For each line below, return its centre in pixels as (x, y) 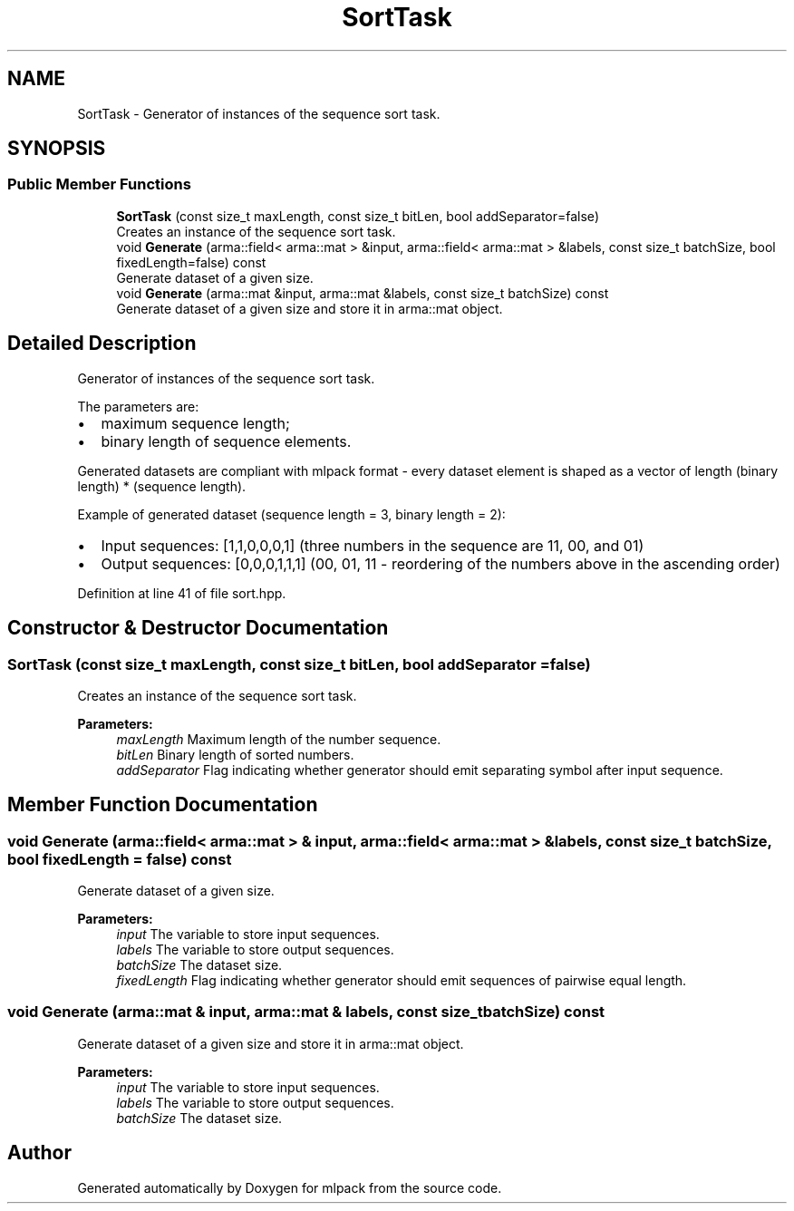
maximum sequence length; (195, 423)
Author (39, 1153)
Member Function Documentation (163, 805)
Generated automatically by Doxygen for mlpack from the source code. (290, 1187)
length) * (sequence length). (162, 486)
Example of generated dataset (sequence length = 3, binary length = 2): (291, 514)
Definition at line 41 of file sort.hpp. (182, 593)
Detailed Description (102, 344)
